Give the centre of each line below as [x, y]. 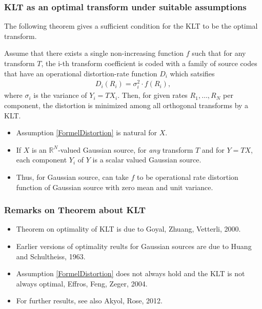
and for [213, 149]
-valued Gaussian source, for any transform [126, 149]
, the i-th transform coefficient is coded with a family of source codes [149, 63]
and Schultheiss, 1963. [51, 256]
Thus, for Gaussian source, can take [72, 177]
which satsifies [192, 73]
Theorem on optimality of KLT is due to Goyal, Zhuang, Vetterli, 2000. [128, 229]
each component [42, 160]
